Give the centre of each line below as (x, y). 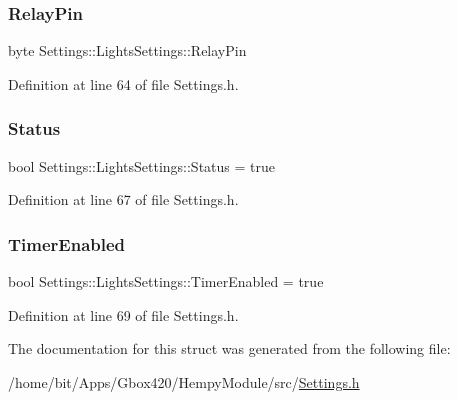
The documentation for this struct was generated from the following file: (229, 348)
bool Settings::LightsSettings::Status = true (141, 165)
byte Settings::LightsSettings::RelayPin (127, 50)
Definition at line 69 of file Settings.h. (123, 314)
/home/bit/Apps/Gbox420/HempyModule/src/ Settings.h (184, 381)
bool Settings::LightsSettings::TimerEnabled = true (166, 281)
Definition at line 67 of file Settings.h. (123, 199)
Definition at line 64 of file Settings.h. (123, 83)
